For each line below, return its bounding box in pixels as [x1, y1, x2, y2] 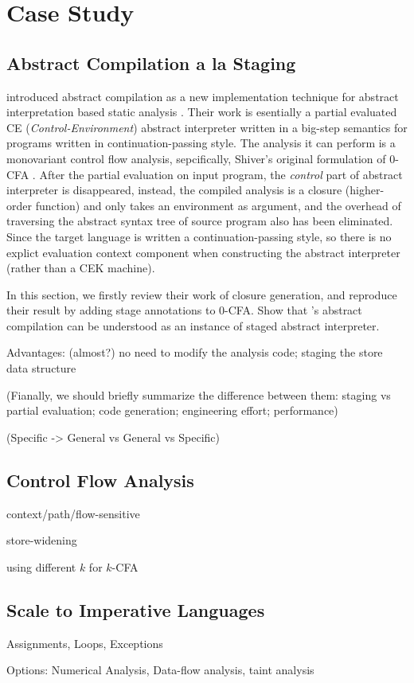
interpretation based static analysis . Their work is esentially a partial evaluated [6, 103, 397, 120]
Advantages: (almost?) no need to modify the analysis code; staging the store [6, 344, 383, 361]
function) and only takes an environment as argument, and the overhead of [35, 197, 401, 213]
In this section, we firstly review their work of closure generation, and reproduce [6, 286, 397, 302]
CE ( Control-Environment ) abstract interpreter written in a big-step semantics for [6, 119, 408, 135]
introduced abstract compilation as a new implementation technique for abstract [6, 88, 399, 104]
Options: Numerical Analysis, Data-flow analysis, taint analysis [6, 662, 314, 678]
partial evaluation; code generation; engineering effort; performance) [6, 402, 338, 419]
